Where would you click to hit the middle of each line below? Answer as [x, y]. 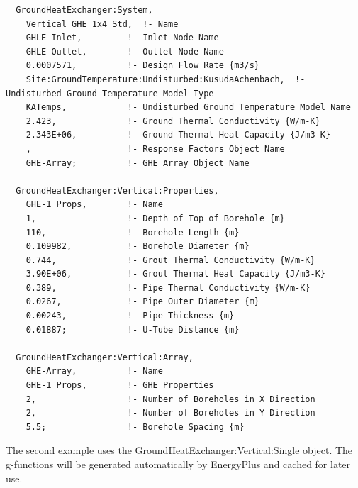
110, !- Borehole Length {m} [133, 232]
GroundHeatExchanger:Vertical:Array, [105, 357]
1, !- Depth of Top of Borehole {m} [155, 218]
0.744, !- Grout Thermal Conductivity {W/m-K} [170, 260]
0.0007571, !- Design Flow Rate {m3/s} [142, 66]
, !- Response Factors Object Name [155, 149]
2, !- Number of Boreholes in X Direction [170, 399]
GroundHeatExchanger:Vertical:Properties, [117, 190]
